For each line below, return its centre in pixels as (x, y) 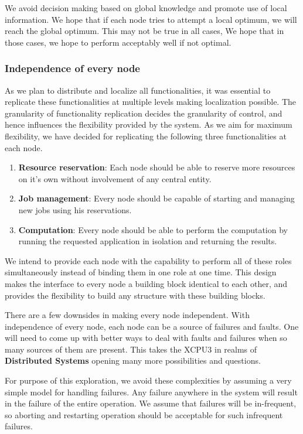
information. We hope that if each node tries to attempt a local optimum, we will (151, 19)
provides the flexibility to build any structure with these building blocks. (135, 295)
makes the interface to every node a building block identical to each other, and (146, 283)
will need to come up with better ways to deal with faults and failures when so (146, 338)
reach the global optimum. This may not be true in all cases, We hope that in (144, 31)
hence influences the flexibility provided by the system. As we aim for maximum (149, 124)
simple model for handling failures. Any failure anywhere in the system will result (151, 392)
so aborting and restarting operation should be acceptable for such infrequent (144, 414)
